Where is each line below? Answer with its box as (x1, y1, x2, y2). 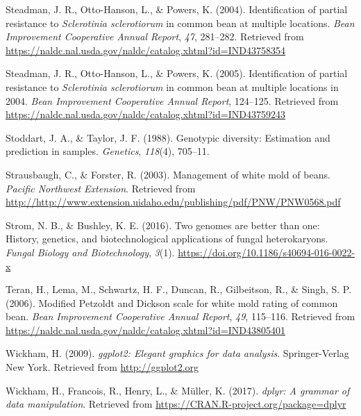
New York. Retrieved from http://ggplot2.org (6, 360, 199, 374)
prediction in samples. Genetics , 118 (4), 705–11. (6, 144, 210, 158)
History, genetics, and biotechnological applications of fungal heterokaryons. (6, 231, 328, 246)
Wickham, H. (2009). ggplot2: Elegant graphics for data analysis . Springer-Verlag (6, 346, 349, 360)
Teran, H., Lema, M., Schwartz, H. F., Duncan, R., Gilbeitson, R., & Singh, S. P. (6, 282, 352, 297)
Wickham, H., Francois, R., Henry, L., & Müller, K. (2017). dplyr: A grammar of (6, 383, 350, 397)
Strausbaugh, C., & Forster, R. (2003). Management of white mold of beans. (6, 167, 330, 181)
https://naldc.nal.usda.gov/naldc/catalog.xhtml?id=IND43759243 (6, 107, 285, 122)
